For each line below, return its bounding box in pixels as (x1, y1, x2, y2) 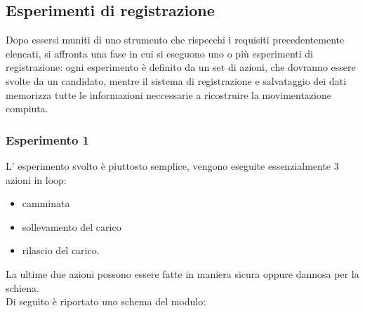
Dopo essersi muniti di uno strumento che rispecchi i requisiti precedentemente (6, 32, 345, 47)
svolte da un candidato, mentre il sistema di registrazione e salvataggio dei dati (6, 73, 347, 88)
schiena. (6, 280, 39, 295)
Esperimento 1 (6, 131, 89, 148)
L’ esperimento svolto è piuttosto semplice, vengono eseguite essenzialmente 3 (6, 158, 339, 173)
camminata (22, 196, 70, 211)
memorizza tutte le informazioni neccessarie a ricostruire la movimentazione (6, 87, 331, 102)
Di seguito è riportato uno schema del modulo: (6, 294, 206, 309)
